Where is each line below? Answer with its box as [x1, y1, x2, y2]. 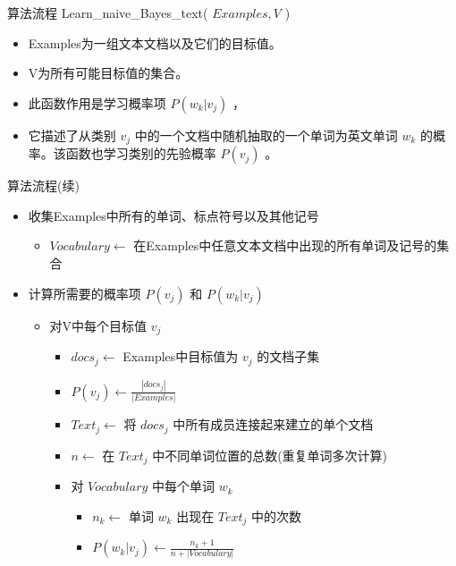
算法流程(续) [7, 176, 80, 195]
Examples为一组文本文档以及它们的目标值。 [28, 33, 282, 52]
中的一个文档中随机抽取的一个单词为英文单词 [134, 125, 398, 144]
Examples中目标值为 [122, 347, 239, 366]
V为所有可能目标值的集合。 [28, 63, 189, 82]
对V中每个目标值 [49, 316, 148, 334]
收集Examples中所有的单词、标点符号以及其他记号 [28, 206, 319, 224]
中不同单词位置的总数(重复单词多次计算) [152, 445, 388, 464]
